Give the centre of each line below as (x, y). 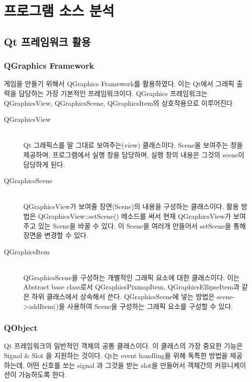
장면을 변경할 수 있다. (56, 235)
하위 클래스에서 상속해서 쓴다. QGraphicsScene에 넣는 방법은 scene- (133, 296)
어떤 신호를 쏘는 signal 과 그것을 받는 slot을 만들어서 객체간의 (120, 365)
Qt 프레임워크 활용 (47, 41)
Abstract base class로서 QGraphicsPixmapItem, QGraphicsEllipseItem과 (132, 287)
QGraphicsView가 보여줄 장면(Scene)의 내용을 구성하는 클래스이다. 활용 (131, 206)
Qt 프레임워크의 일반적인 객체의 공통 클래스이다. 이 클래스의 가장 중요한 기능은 (123, 346)
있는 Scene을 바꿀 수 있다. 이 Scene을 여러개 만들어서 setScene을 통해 (142, 225)
